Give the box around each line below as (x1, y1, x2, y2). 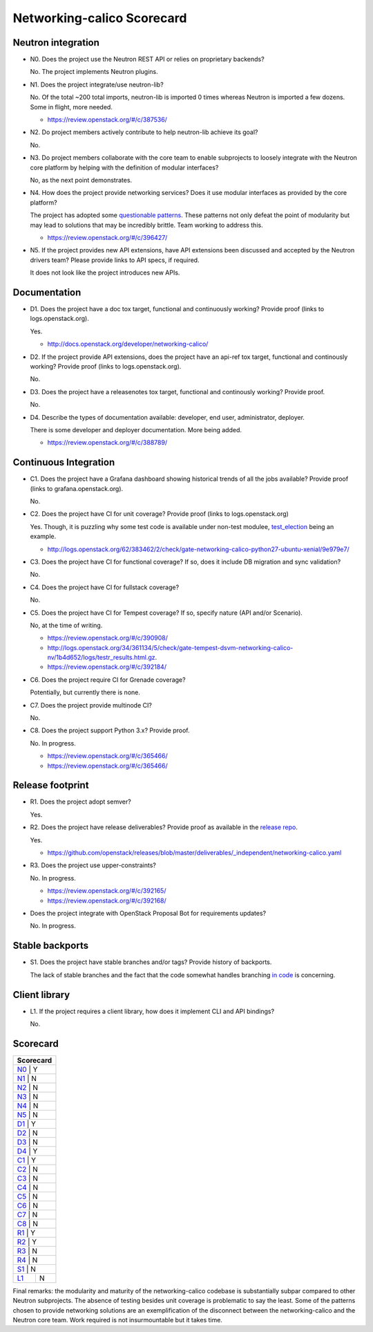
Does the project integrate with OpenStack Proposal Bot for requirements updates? (30, 909, 266, 917)
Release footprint (12, 779, 89, 791)
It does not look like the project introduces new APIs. (30, 268, 180, 277)
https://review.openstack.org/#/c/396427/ (47, 233, 168, 241)
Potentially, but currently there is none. (30, 688, 141, 696)
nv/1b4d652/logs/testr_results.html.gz (47, 654, 155, 662)
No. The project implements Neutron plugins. (30, 68, 158, 76)
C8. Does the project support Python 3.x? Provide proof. (30, 726, 190, 734)
